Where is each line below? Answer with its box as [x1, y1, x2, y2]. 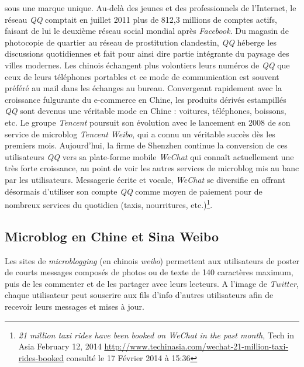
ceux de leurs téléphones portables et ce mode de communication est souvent [5, 70, 279, 82]
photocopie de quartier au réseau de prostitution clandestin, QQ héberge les [5, 36, 277, 48]
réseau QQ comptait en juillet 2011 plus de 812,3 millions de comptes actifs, [5, 13, 277, 25]
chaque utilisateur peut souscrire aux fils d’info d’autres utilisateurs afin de [5, 289, 274, 301]
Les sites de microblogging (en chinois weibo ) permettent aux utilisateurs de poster [5, 254, 299, 266]
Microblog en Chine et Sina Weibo [5, 227, 219, 245]
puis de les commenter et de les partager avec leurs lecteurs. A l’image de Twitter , [5, 277, 299, 289]
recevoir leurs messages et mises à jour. [5, 300, 144, 312]
